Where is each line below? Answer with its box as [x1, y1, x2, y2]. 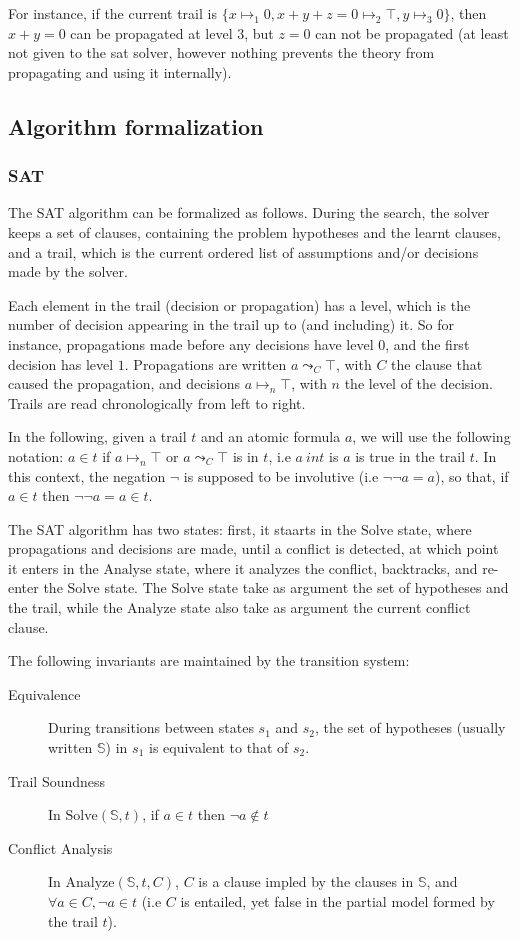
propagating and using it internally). [8, 61, 232, 82]
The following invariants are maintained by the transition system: [8, 650, 410, 671]
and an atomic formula [200, 426, 341, 447]
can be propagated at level [70, 22, 233, 43]
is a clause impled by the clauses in [198, 871, 414, 892]
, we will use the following [352, 426, 511, 447]
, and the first [385, 333, 470, 354]
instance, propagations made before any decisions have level [8, 333, 374, 354]
